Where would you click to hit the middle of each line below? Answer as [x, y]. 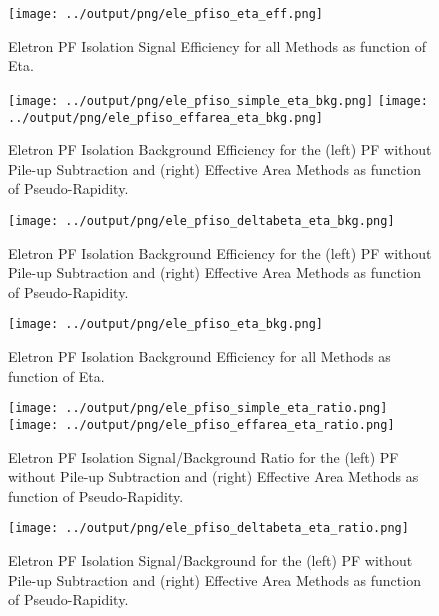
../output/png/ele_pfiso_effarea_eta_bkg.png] [165, 117]
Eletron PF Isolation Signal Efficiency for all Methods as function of [217, 45]
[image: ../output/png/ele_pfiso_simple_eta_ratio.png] [198, 408]
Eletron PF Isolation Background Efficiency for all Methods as [199, 356]
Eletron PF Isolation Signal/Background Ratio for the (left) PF [203, 456]
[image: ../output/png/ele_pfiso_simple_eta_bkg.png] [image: [218, 100]
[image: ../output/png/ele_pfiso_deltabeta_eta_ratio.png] [208, 528]
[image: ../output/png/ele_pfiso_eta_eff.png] [165, 14]
